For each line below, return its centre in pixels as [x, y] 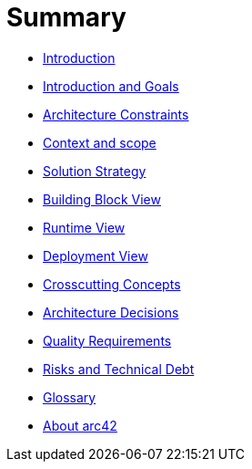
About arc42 [80, 425]
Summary [66, 17]
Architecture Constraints [116, 114]
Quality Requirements [107, 340]
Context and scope [100, 142]
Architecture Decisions [111, 312]
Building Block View [102, 199]
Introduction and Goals [111, 86]
